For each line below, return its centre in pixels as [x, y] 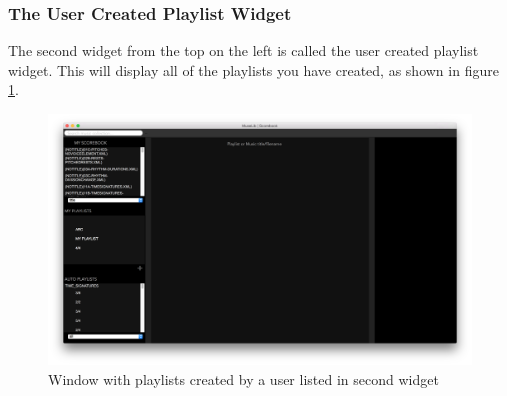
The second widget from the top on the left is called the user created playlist [243, 50]
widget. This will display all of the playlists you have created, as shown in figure [253, 69]
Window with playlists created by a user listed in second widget [243, 378]
